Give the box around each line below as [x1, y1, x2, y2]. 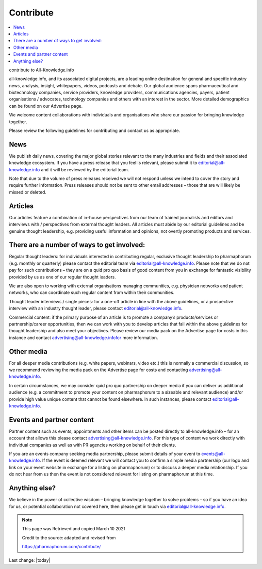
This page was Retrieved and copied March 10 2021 [22, 526, 126, 532]
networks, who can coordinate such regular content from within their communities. [9, 290, 175, 295]
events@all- [201, 451, 226, 457]
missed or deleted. [9, 189, 47, 195]
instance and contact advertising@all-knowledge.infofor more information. [9, 335, 158, 341]
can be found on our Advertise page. [9, 103, 82, 109]
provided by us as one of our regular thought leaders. [9, 274, 116, 280]
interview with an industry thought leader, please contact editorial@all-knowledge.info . [9, 306, 183, 311]
